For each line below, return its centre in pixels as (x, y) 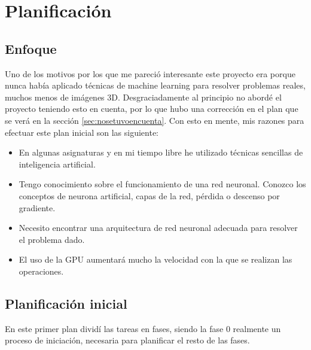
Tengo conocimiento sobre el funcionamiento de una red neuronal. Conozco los (162, 184)
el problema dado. (52, 239)
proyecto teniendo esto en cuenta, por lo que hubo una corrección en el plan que (152, 109)
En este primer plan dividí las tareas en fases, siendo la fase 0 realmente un (143, 328)
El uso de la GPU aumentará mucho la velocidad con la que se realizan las (155, 259)
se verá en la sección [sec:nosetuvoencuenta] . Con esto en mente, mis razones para (155, 120)
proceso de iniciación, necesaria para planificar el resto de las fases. (127, 340)
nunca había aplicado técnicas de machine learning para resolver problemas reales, (155, 85)
